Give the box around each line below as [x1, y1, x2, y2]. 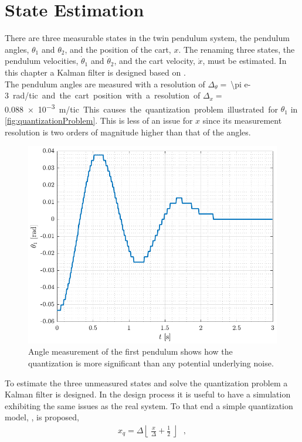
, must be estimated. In [202, 55, 287, 67]
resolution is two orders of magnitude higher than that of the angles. [5, 125, 251, 138]
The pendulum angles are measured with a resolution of [5, 77, 205, 90]
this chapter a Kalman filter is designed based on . [5, 66, 186, 78]
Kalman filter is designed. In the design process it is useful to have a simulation [5, 388, 291, 400]
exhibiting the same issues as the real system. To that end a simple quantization [5, 399, 293, 412]
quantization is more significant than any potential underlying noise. [28, 357, 274, 369]
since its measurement [202, 114, 282, 126]
